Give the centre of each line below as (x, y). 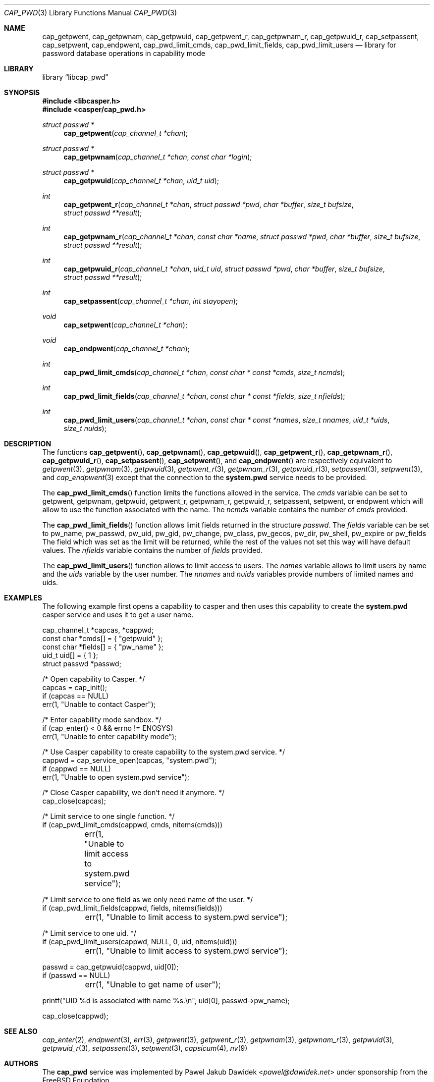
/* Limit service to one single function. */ (108, 816)
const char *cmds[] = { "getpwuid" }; (103, 638)
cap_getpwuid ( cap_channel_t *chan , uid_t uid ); (141, 181)
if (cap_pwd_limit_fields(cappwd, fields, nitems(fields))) (132, 908)
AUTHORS (21, 1063)
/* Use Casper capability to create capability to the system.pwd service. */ (163, 752)
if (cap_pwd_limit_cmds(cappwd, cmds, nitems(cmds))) (133, 825)
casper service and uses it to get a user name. (118, 615)
